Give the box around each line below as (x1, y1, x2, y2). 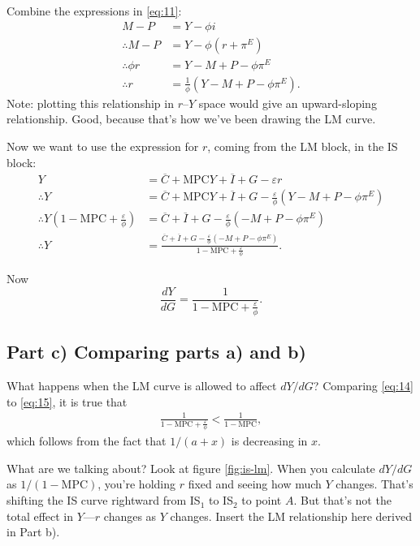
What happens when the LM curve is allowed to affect (6, 377, 277, 393)
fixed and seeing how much (188, 475, 322, 492)
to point (241, 492, 282, 509)
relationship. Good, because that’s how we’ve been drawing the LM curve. (6, 110, 376, 127)
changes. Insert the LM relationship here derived (170, 507, 412, 524)
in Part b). (6, 523, 60, 540)
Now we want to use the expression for (6, 137, 199, 154)
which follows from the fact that (6, 432, 167, 449)
